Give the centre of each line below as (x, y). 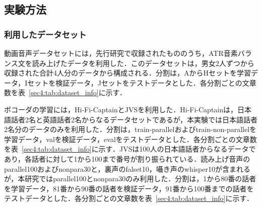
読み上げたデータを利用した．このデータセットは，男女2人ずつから (143, 63)
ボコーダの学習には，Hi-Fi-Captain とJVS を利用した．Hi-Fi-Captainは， (121, 109)
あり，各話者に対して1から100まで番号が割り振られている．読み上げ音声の (127, 158)
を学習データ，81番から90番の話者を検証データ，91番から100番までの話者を (129, 188)
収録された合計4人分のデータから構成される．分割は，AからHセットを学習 (127, 73)
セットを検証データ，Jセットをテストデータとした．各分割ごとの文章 (142, 82)
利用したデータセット (45, 34)
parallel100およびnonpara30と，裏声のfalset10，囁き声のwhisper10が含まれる (127, 168)
